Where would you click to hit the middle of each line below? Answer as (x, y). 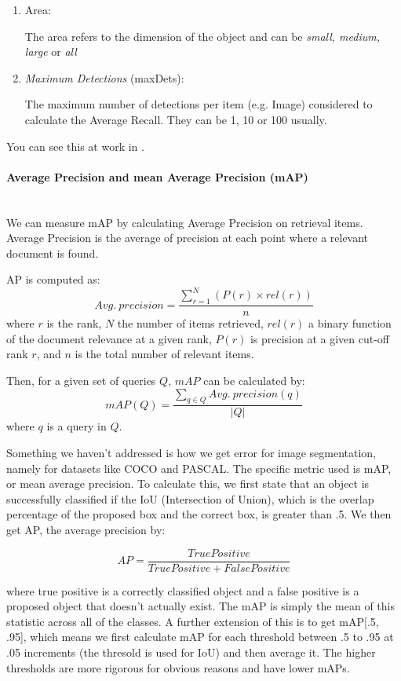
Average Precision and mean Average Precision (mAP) (157, 176)
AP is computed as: (53, 279)
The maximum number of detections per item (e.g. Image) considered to (199, 104)
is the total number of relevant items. (164, 354)
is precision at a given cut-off (320, 338)
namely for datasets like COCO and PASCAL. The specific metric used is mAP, (199, 468)
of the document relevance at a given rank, (109, 338)
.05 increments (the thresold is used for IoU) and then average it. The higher (191, 652)
